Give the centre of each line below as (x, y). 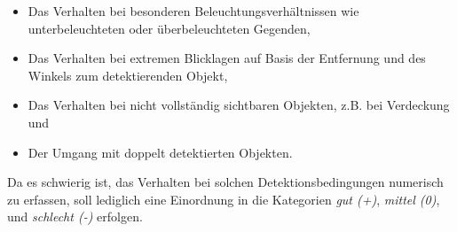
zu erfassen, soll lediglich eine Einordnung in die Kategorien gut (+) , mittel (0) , (224, 199)
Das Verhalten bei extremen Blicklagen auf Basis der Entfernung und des (227, 58)
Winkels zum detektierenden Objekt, (128, 75)
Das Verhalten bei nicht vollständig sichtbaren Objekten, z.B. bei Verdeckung (239, 105)
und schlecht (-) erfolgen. (75, 217)
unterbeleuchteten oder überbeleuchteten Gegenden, (169, 28)
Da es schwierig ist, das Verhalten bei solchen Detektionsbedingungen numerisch (225, 182)
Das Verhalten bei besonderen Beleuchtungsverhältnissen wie (193, 11)
